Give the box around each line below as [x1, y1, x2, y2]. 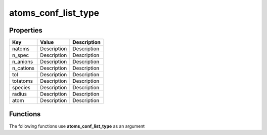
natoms [12, 45, 30, 52]
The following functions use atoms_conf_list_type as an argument [9, 123, 145, 129]
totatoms [12, 78, 33, 85]
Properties [9, 26, 43, 34]
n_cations [12, 65, 35, 71]
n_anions [12, 58, 33, 65]
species [12, 84, 31, 91]
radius [12, 91, 27, 98]
